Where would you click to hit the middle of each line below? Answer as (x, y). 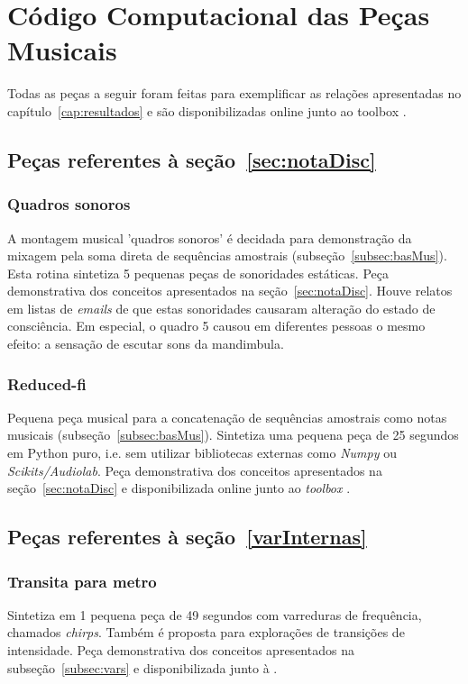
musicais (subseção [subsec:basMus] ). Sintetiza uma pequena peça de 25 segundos (233, 435)
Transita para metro (82, 581)
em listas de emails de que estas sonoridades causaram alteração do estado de (221, 308)
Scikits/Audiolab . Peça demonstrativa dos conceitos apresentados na (195, 470)
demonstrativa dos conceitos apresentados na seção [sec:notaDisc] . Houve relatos (230, 291)
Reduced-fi (47, 383)
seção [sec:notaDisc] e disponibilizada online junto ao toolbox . (179, 488)
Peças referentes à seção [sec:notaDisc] (192, 159)
